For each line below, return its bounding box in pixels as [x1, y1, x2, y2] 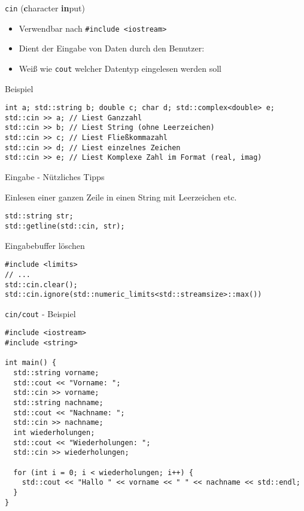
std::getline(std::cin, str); [5, 221, 125, 230]
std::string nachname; [13, 399, 104, 407]
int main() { [5, 358, 56, 367]
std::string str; [5, 212, 74, 221]
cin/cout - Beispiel [5, 307, 76, 320]
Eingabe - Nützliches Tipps [5, 171, 105, 183]
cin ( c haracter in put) [5, 2, 85, 14]
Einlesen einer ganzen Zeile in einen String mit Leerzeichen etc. [5, 190, 237, 203]
